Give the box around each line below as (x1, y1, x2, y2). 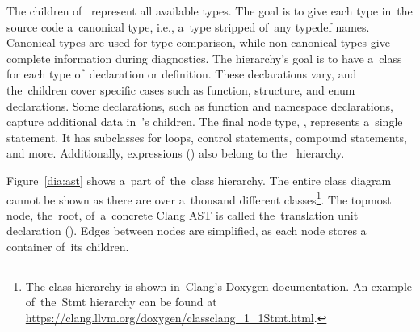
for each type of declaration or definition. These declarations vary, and (6, 65, 357, 82)
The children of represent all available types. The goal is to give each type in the (6, 2, 413, 19)
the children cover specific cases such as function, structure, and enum (6, 81, 355, 98)
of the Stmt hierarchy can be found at (25, 293, 217, 310)
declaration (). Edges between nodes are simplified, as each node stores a (6, 222, 367, 239)
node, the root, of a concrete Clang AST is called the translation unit (6, 206, 359, 223)
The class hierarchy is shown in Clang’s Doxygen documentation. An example (25, 277, 412, 294)
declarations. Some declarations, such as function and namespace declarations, (6, 97, 393, 114)
